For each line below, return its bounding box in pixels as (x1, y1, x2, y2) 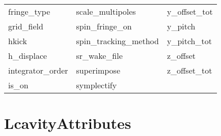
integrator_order (8, 64, 68, 76)
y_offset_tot (167, 6, 213, 17)
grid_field (8, 20, 43, 32)
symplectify (76, 79, 117, 91)
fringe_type (8, 6, 50, 17)
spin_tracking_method (76, 35, 159, 47)
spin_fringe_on (76, 20, 132, 32)
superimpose (76, 64, 120, 76)
